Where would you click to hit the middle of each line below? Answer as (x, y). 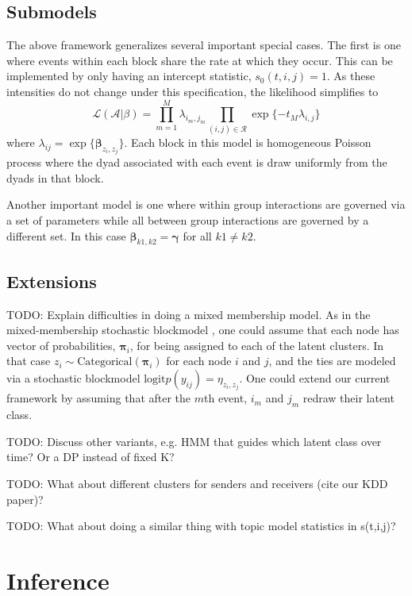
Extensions (52, 281)
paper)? (25, 499)
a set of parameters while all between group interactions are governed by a (188, 219)
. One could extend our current (315, 377)
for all (197, 235)
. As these (351, 76)
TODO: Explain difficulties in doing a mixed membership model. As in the (189, 314)
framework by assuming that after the (99, 398)
